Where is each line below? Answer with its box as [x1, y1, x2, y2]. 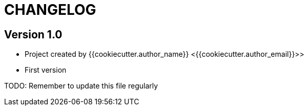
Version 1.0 [4, 28, 63, 41]
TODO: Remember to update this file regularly [4, 81, 158, 91]
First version [25, 65, 67, 75]
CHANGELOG [4, 1, 96, 18]
